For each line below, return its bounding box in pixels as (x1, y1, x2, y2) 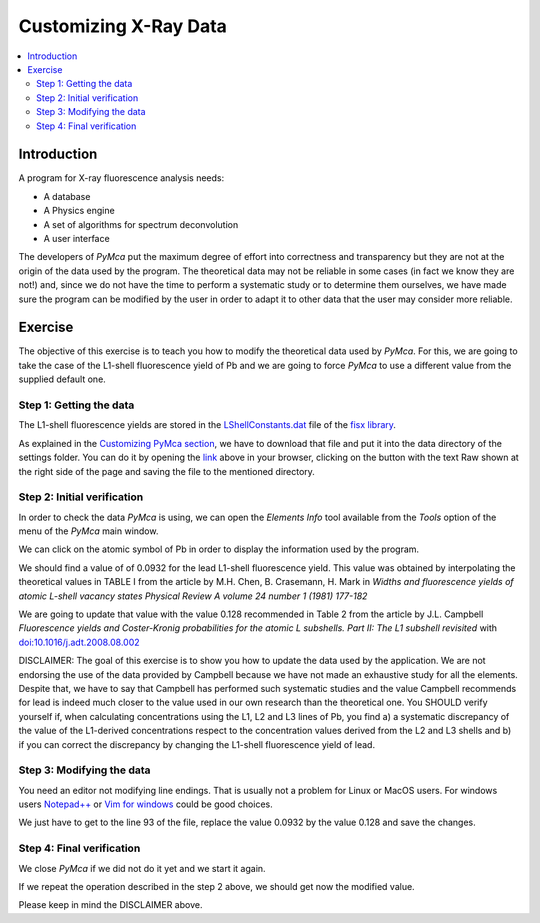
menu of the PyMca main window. (18, 525, 159, 537)
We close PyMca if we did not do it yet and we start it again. (18, 862, 266, 874)
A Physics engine (43, 205, 115, 217)
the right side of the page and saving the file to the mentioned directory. (18, 465, 315, 477)
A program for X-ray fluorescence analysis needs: (18, 172, 225, 184)
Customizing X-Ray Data (18, 15, 227, 37)
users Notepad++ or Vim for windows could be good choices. (18, 798, 274, 810)
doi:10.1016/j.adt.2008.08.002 (18, 636, 140, 648)
